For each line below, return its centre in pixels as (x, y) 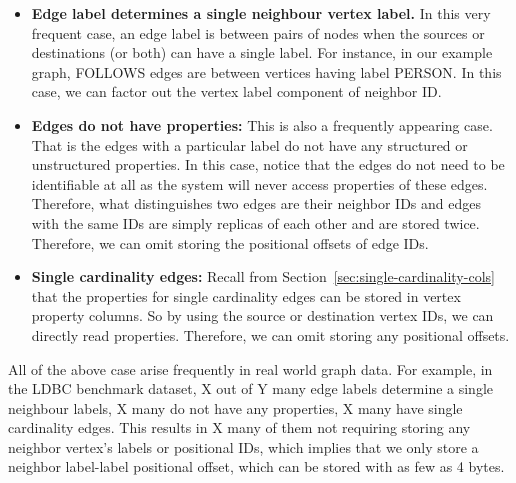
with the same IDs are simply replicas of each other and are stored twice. (255, 222)
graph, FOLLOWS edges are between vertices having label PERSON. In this (266, 71)
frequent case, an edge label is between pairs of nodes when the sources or (258, 32)
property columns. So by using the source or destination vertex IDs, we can (262, 315)
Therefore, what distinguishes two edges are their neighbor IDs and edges (256, 203)
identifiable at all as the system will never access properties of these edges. (259, 183)
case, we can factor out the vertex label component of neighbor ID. (236, 91)
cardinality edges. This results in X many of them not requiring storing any (239, 427)
